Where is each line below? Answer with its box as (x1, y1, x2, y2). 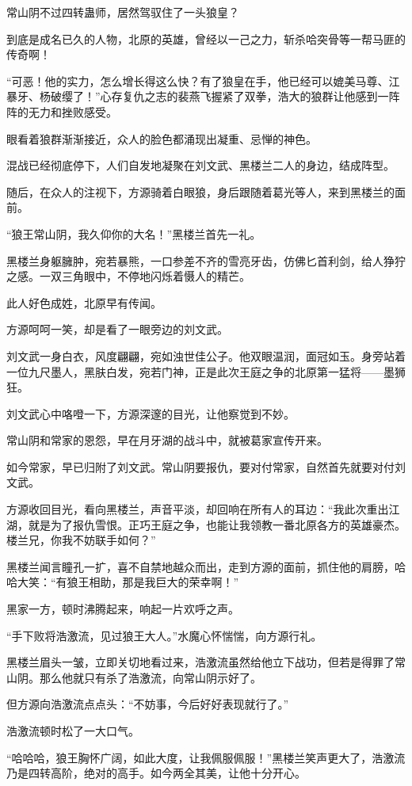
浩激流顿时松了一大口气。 (6, 723, 139, 738)
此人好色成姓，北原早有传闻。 (6, 294, 162, 311)
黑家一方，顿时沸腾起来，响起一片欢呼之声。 (6, 601, 239, 617)
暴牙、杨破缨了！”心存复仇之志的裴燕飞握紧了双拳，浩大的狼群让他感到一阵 (6, 88, 400, 105)
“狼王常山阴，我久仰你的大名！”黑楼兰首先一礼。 (6, 225, 261, 242)
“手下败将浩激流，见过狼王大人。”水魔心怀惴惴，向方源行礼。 (6, 627, 322, 643)
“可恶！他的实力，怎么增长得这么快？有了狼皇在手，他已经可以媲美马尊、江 (6, 72, 400, 89)
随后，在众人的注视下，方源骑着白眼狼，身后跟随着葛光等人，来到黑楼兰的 (6, 183, 395, 200)
